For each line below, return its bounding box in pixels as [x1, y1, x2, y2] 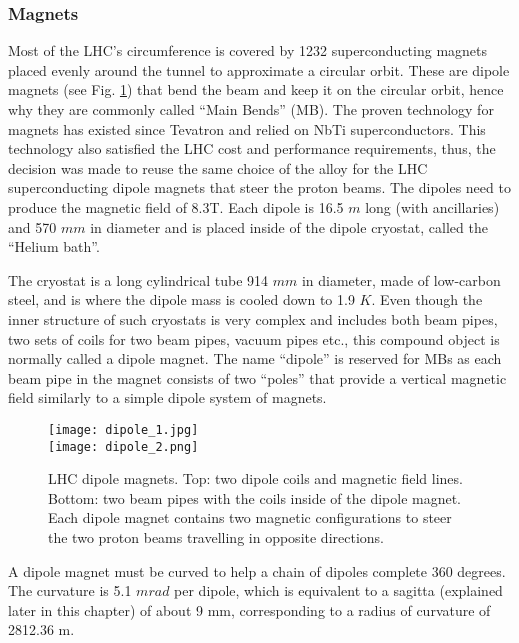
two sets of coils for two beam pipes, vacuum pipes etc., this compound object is [8, 328, 500, 349]
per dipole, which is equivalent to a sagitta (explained [174, 580, 503, 601]
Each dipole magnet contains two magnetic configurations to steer [48, 507, 452, 528]
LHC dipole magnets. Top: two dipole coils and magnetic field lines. [48, 468, 463, 489]
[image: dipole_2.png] [48, 439, 199, 454]
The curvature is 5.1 [8, 580, 132, 601]
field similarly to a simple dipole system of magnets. [8, 387, 327, 408]
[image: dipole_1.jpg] [48, 422, 199, 437]
